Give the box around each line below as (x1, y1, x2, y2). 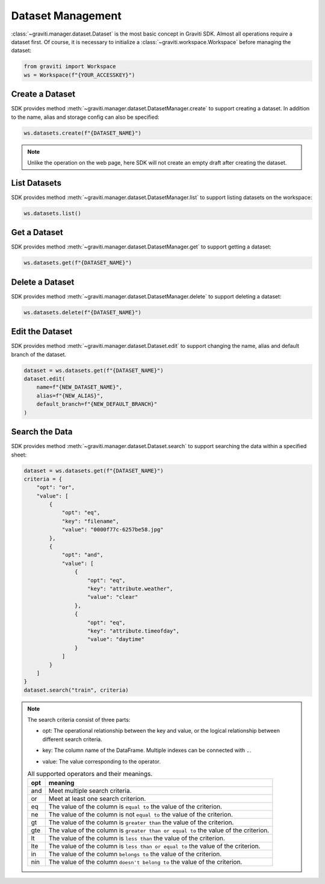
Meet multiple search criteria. (48, 787, 132, 795)
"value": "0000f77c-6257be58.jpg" (61, 526, 164, 533)
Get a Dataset (11, 227, 63, 238)
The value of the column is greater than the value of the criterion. (48, 818, 234, 827)
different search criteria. (42, 736, 102, 743)
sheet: (11, 451, 27, 458)
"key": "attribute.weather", (87, 585, 173, 592)
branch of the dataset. (11, 350, 66, 358)
